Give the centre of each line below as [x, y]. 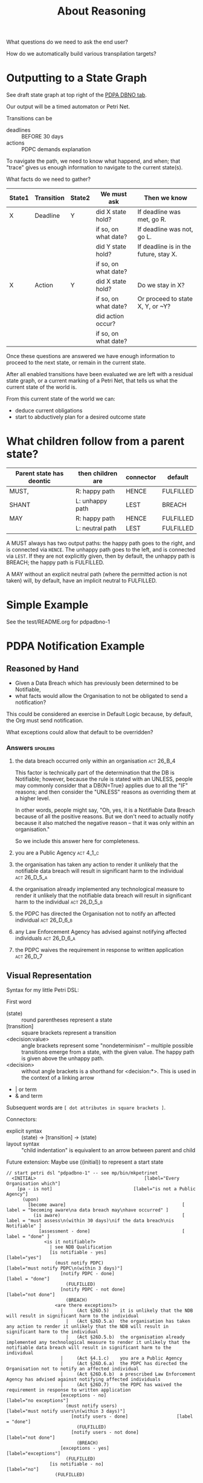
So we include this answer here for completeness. [77, 841]
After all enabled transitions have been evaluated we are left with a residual [100, 374]
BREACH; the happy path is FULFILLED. [55, 562]
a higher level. [32, 798]
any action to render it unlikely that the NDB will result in [88, 1327]
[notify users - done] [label [132, 1416]
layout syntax [23, 1144]
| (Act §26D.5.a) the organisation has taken [128, 1322]
